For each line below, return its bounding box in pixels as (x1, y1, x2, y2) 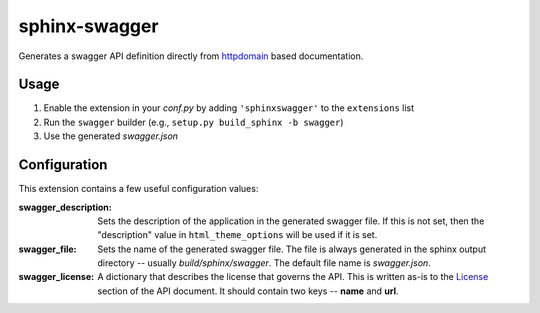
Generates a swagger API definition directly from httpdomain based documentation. (18, 50, 364, 62)
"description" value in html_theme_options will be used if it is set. (97, 229, 378, 241)
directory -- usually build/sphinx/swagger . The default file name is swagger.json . (97, 257, 432, 269)
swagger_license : (18, 271, 95, 283)
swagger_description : (18, 201, 112, 213)
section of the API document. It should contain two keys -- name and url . (97, 285, 399, 297)
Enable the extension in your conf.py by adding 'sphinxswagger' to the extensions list (43, 102, 415, 114)
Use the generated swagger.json (43, 130, 179, 142)
